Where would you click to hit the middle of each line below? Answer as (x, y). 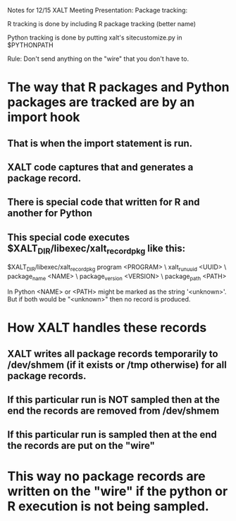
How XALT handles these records (107, 328)
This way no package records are (106, 476)
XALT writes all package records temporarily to (113, 353)
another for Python (50, 214)
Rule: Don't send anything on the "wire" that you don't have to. (98, 59)
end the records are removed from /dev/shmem (113, 411)
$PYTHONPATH (31, 45)
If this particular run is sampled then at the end (112, 435)
